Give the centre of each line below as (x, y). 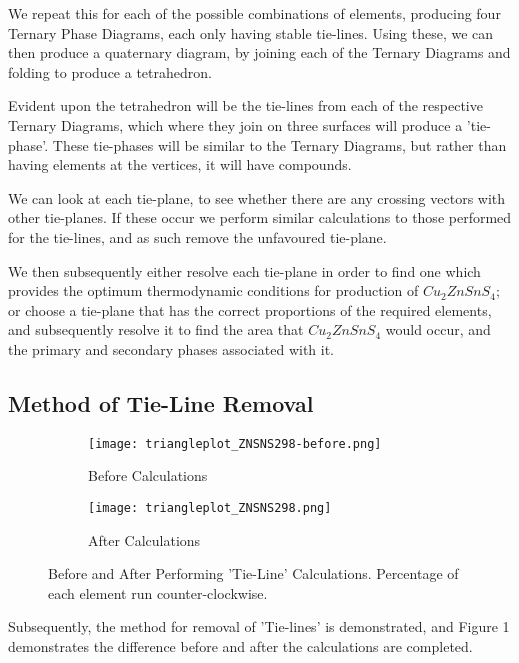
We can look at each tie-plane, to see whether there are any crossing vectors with (257, 197)
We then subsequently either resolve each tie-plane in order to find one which (244, 270)
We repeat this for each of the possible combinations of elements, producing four (254, 13)
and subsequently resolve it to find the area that (156, 329)
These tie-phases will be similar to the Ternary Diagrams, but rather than (279, 144)
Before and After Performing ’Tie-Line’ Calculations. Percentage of (253, 573)
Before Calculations (148, 475)
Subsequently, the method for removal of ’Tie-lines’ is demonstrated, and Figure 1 (259, 626)
